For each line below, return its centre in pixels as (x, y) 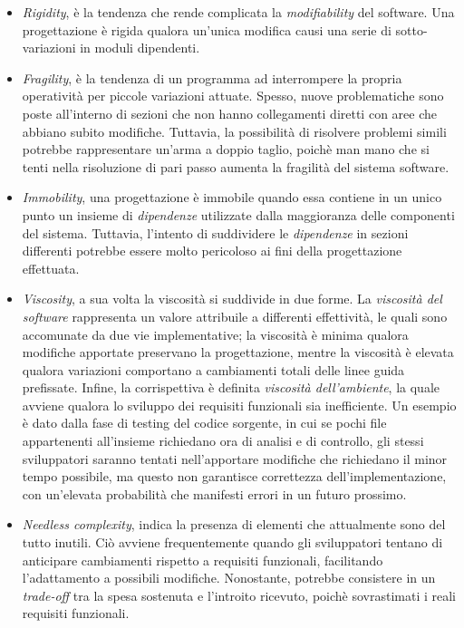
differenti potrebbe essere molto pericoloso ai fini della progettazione (212, 251)
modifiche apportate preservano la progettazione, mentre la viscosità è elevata (238, 352)
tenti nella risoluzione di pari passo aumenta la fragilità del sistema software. (236, 166)
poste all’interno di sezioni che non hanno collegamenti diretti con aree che (229, 113)
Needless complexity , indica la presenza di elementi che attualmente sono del (234, 524)
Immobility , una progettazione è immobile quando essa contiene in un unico (232, 197)
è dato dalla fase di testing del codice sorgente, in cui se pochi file (204, 423)
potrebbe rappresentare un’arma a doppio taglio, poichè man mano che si (226, 149)
